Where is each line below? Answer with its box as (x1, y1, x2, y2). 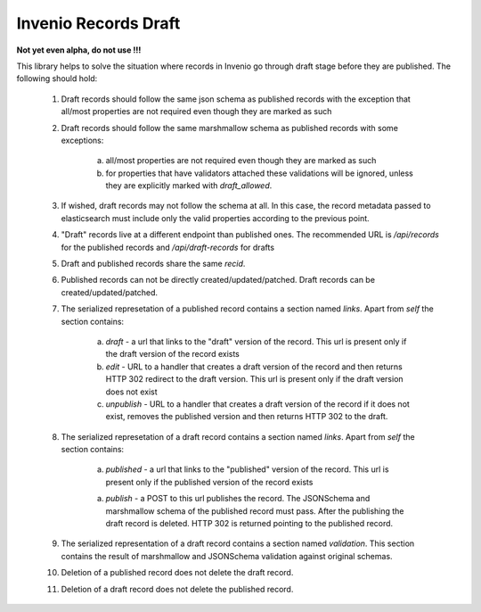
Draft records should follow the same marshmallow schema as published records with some (61, 122, 398, 133)
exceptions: (61, 135, 104, 145)
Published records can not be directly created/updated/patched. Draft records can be (61, 275, 376, 285)
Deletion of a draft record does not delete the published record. (61, 583, 294, 594)
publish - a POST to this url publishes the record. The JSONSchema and (105, 493, 371, 504)
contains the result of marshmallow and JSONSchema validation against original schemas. (61, 550, 393, 561)
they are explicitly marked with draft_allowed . (105, 180, 273, 191)
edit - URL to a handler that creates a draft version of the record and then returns (105, 361, 403, 372)
